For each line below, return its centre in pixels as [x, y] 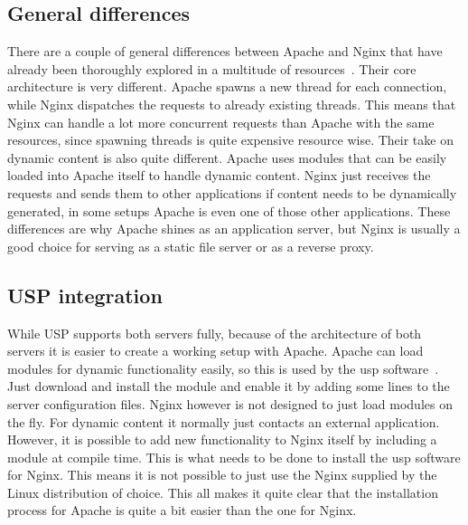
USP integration [85, 295]
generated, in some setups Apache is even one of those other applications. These [229, 210]
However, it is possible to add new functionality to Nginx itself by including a [222, 439]
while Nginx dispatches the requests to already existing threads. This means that [232, 104]
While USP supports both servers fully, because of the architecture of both [215, 333]
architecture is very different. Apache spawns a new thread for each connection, [227, 86]
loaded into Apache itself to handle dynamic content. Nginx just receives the [219, 175]
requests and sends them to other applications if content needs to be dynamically [232, 192]
